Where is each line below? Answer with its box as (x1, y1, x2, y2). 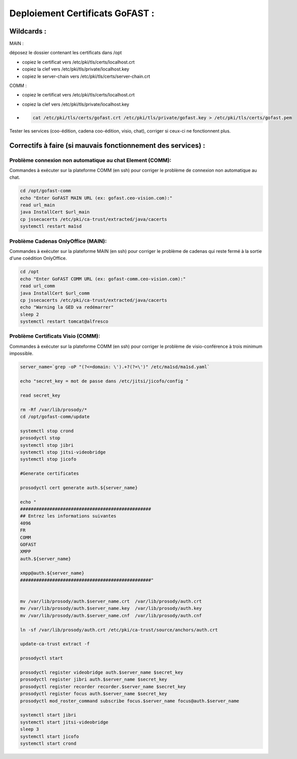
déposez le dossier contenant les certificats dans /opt (9, 50, 122, 56)
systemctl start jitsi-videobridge (20, 719, 108, 725)
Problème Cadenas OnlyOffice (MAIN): (9, 238, 107, 245)
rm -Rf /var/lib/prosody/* (20, 407, 87, 412)
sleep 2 (20, 311, 39, 317)
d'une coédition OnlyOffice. (9, 255, 67, 261)
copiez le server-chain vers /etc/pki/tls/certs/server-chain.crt (22, 73, 151, 79)
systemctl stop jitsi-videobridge (20, 449, 106, 455)
